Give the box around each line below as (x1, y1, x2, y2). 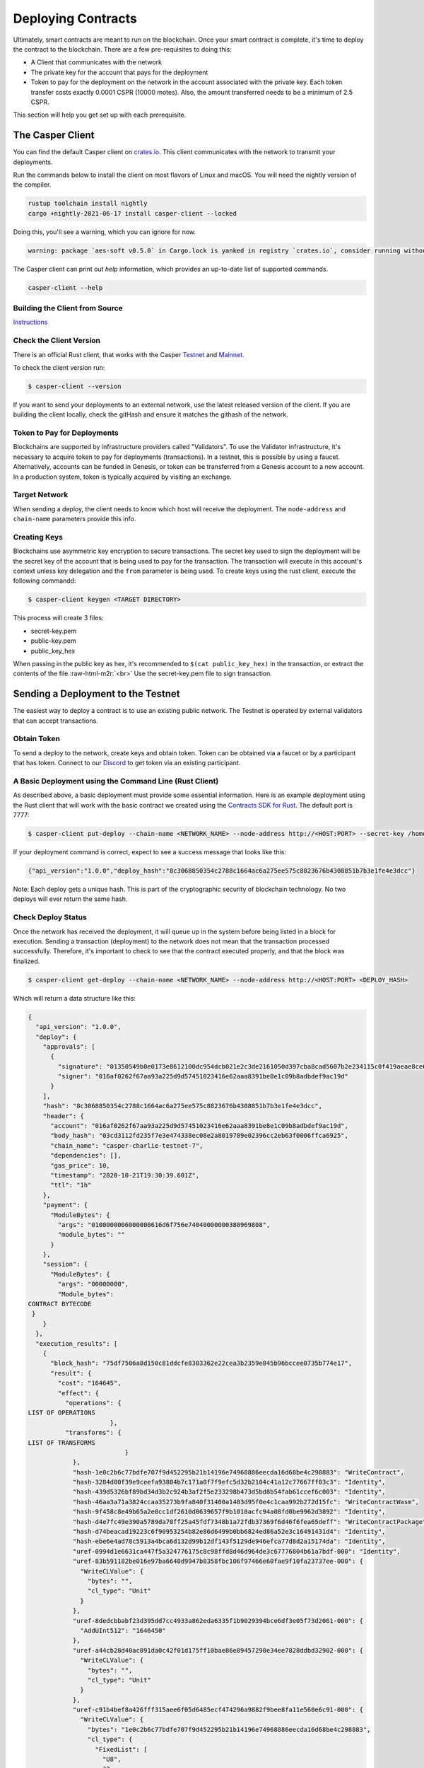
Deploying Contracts (13, 11, 138, 26)
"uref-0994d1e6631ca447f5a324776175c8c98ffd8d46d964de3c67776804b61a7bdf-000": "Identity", (72, 1547, 401, 1555)
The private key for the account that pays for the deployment (30, 68, 208, 76)
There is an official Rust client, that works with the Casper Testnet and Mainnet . (13, 350, 245, 359)
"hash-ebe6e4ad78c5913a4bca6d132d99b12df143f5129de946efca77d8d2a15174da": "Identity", (72, 1537, 386, 1545)
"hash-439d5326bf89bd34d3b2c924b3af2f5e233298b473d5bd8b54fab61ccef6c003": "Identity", (72, 1488, 386, 1496)
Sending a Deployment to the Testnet (13, 688, 180, 700)
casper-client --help (28, 284, 103, 291)
